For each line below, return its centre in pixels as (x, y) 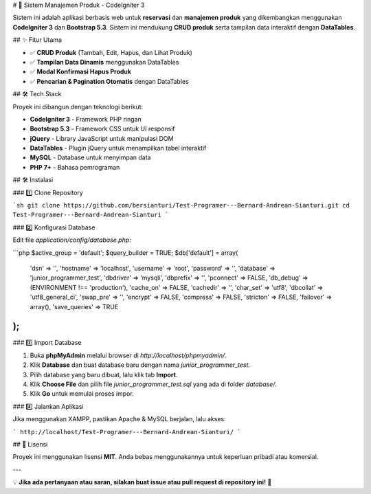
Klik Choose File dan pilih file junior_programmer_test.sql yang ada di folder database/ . (154, 384)
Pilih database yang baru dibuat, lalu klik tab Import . (104, 374)
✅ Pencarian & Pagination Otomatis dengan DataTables (109, 81)
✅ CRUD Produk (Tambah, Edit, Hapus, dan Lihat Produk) (111, 52)
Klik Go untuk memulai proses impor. (82, 394)
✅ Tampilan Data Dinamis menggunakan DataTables (104, 62)
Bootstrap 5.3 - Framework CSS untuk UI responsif (102, 129)
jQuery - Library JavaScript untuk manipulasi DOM (102, 138)
